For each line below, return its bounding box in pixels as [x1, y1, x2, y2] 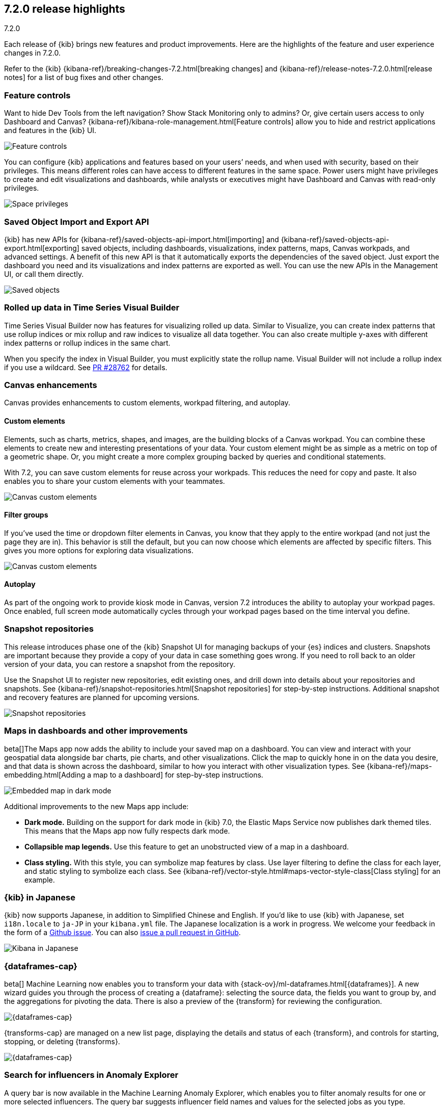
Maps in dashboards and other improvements [4, 726, 188, 736]
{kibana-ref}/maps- [367, 761, 432, 770]
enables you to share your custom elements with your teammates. [4, 476, 225, 485]
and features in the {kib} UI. [4, 126, 97, 135]
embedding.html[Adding [4, 770, 86, 779]
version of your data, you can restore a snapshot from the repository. [4, 659, 236, 668]
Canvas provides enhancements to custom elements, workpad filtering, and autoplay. [4, 398, 291, 407]
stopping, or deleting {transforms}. [4, 1037, 120, 1046]
